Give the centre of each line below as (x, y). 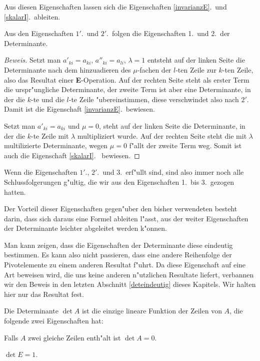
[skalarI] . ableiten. (32, 16)
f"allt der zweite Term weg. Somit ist (185, 145)
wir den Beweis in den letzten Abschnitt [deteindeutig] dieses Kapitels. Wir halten (130, 284)
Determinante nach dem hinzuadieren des (67, 69)
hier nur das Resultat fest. (44, 294)
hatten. (15, 192)
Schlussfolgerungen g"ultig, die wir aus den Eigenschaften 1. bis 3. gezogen (119, 182)
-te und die (48, 99)
